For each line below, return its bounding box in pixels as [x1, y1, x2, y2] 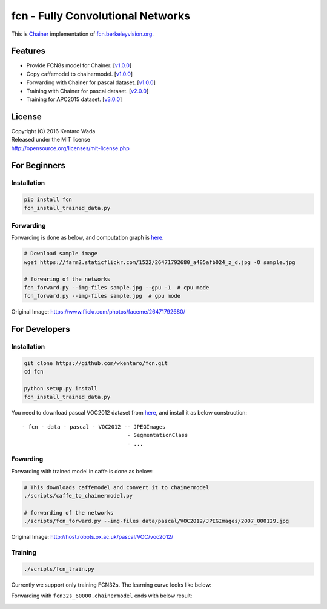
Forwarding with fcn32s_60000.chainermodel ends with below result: [11, 592, 193, 599]
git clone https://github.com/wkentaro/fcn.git [24, 360, 168, 366]
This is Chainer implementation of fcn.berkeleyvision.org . [11, 30, 154, 38]
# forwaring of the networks [24, 275, 111, 283]
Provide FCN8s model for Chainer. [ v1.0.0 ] [26, 62, 132, 69]
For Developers [11, 324, 70, 334]
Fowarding [11, 455, 44, 463]
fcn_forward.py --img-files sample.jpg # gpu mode [24, 292, 181, 300]
